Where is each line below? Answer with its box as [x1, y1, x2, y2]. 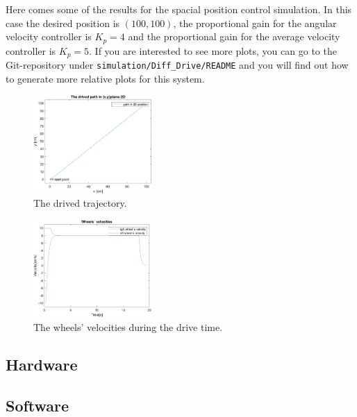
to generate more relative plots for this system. [6, 71, 205, 85]
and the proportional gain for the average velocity [128, 29, 340, 44]
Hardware [6, 353, 78, 375]
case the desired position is [6, 15, 120, 30]
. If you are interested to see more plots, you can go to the [89, 43, 337, 58]
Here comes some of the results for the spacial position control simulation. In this [6, 2, 352, 16]
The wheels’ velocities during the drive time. [33, 319, 223, 334]
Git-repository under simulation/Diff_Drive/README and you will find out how [6, 58, 349, 72]
